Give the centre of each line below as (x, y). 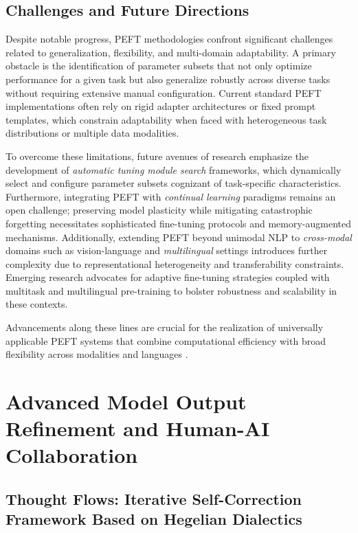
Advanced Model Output (126, 401)
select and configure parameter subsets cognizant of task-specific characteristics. (174, 183)
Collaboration (72, 455)
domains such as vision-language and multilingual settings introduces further (167, 250)
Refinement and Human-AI (138, 428)
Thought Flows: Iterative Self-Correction (154, 499)
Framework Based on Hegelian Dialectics (154, 519)
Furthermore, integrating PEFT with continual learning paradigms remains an (171, 196)
